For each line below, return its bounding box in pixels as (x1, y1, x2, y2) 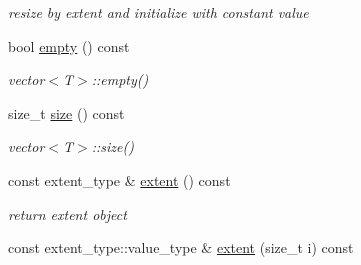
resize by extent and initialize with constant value (8, 2, 309, 22)
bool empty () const (8, 35, 130, 56)
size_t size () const (8, 102, 125, 123)
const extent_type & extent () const (8, 169, 231, 190)
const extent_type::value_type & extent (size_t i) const (8, 237, 354, 258)
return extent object (8, 203, 127, 224)
